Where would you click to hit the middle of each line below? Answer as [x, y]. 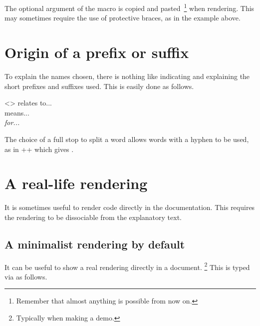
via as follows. [26, 276]
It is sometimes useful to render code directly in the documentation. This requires [130, 207]
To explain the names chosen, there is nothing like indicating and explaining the [127, 76]
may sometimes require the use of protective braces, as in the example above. [123, 18]
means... [17, 112]
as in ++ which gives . [39, 149]
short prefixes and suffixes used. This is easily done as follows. [99, 86]
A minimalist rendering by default [95, 244]
